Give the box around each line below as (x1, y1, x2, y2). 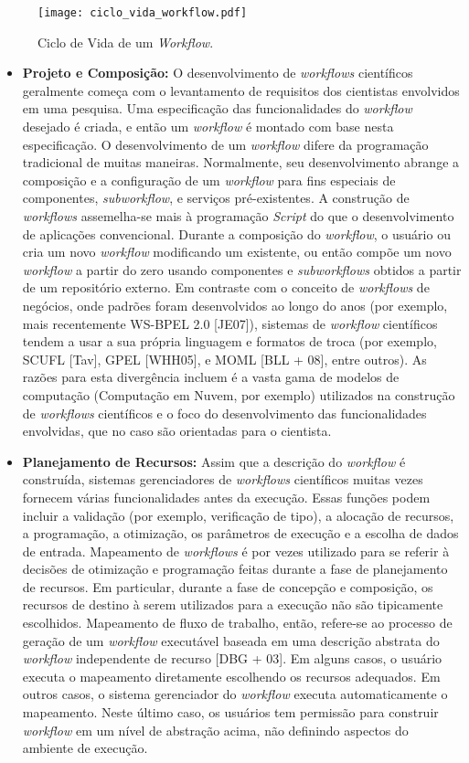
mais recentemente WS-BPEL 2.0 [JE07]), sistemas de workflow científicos (22, 313, 438, 333)
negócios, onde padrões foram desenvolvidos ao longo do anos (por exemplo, (22, 295, 448, 314)
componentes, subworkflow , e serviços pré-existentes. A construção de (22, 188, 410, 207)
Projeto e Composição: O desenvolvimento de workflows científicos (22, 63, 413, 82)
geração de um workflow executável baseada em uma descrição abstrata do (22, 631, 440, 650)
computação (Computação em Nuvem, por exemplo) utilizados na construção (22, 385, 455, 404)
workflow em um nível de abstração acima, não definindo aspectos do (22, 720, 409, 739)
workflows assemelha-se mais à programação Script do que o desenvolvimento (22, 207, 454, 225)
